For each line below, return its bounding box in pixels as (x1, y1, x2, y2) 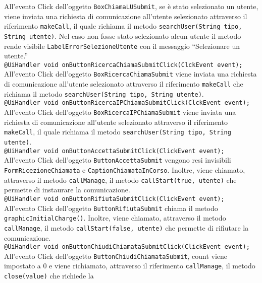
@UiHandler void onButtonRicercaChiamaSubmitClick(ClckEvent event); (4, 61, 243, 68)
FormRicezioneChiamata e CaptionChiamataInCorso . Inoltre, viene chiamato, (4, 164, 245, 175)
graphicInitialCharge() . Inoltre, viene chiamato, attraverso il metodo (4, 213, 226, 223)
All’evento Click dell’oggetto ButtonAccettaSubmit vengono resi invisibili (4, 155, 231, 165)
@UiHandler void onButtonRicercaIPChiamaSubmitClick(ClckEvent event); (4, 99, 250, 107)
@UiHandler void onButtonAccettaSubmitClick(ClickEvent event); (4, 147, 225, 155)
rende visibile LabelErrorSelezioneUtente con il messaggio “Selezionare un (4, 40, 240, 51)
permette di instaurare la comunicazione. (4, 184, 130, 195)
